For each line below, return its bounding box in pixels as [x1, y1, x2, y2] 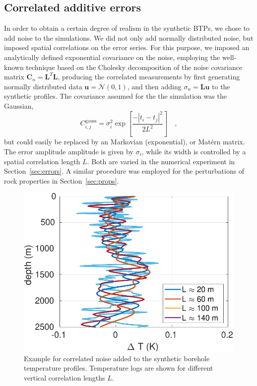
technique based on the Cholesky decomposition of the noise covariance [26, 62, 243, 72]
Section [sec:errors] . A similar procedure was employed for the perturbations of [4, 166, 245, 176]
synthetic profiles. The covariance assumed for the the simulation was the [4, 91, 227, 101]
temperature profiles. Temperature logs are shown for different [24, 363, 213, 373]
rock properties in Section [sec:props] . [4, 175, 119, 186]
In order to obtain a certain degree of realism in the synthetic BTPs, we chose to [4, 23, 250, 33]
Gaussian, [4, 100, 34, 111]
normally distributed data [4, 81, 82, 91]
